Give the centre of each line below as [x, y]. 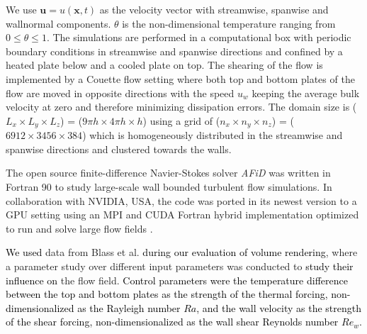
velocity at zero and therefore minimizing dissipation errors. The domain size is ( [181, 107]
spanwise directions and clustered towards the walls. [119, 149]
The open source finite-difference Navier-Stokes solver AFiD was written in [168, 173]
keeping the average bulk [306, 93]
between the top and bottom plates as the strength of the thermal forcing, [167, 294]
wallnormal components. [58, 23]
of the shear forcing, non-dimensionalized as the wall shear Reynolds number [172, 322]
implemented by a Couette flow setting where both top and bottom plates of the [180, 78]
